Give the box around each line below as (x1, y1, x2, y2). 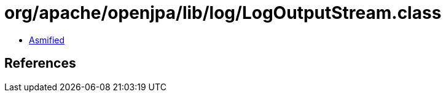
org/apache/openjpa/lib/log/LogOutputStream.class (4, 2, 442, 23)
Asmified (29, 34, 65, 45)
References (4, 56, 76, 71)
